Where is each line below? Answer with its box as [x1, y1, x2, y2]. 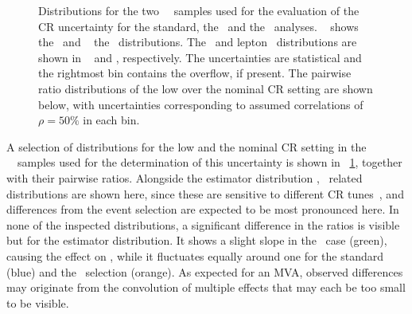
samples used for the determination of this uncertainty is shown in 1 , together [17, 154, 402, 171]
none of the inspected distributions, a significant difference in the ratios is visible [6, 216, 400, 233]
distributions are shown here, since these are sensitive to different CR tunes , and [6, 185, 404, 202]
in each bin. [83, 112, 140, 128]
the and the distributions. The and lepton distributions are [38, 33, 357, 50]
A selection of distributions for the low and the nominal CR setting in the [6, 138, 367, 155]
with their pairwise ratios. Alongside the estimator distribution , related [6, 169, 363, 186]
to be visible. [6, 294, 69, 311]
